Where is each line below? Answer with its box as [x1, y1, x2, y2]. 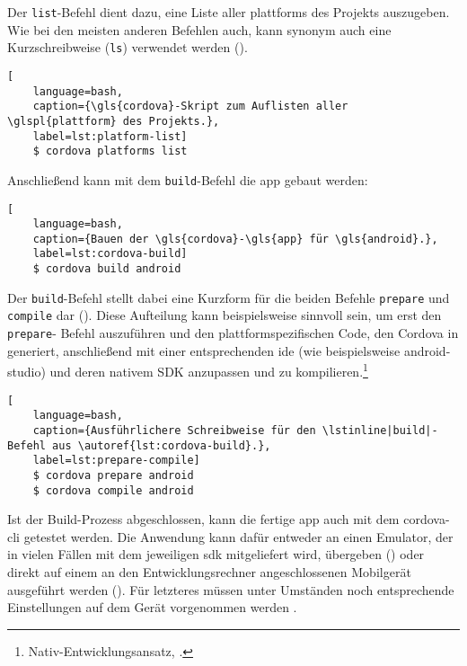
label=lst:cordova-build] [32, 247, 188, 261]
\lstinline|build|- [322, 423, 438, 437]
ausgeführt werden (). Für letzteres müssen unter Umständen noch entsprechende [7, 580, 454, 599]
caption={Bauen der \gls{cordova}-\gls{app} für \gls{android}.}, [32, 232, 438, 245]
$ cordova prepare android [32, 468, 194, 482]
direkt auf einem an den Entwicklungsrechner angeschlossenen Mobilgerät [7, 562, 411, 581]
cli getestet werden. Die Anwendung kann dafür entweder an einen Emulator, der [7, 527, 454, 546]
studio [7, 362, 41, 380]
